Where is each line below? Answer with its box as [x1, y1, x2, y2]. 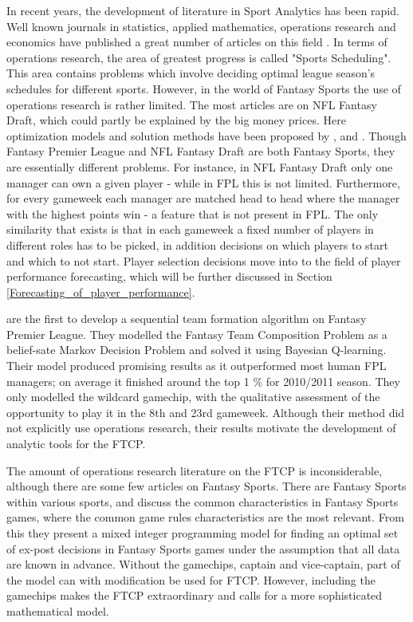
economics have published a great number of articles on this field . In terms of [6, 33, 387, 50]
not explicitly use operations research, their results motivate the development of [6, 419, 396, 436]
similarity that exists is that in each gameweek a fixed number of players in [6, 221, 374, 238]
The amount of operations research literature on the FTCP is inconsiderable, [6, 462, 383, 478]
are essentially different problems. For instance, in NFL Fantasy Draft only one [6, 158, 393, 175]
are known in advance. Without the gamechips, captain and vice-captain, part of [6, 556, 400, 573]
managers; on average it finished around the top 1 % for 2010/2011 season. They [6, 372, 400, 389]
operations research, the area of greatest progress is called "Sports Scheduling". [6, 49, 391, 65]
